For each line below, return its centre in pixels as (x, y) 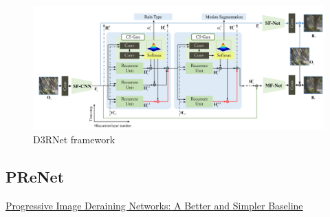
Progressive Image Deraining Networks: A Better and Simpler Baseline (154, 205)
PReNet (35, 176)
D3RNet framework (74, 139)
